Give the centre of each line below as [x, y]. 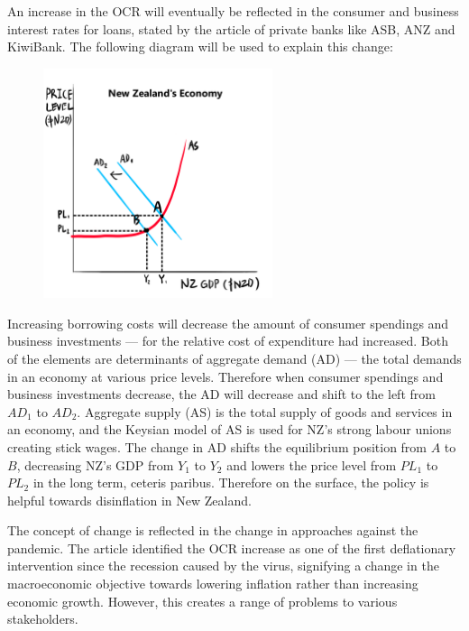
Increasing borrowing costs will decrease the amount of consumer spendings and [228, 323]
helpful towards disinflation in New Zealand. [129, 500]
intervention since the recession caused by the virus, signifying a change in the [223, 566]
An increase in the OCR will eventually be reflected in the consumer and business [233, 11]
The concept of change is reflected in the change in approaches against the [213, 530]
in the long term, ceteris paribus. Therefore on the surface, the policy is [231, 483]
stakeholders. [43, 619]
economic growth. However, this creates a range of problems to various [202, 601]
